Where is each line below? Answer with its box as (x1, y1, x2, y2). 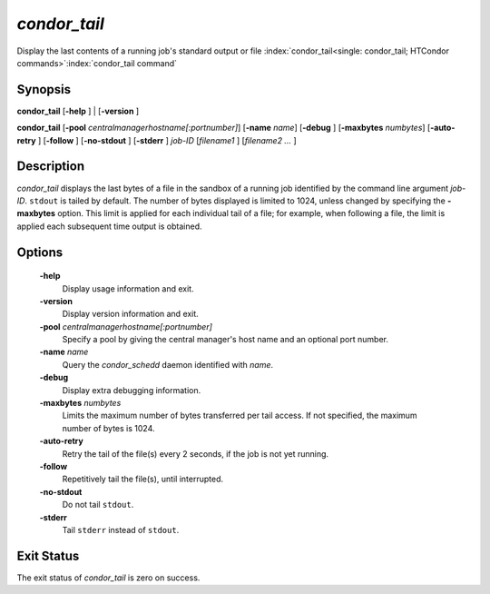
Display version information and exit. (62, 309, 199, 320)
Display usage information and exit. (62, 282, 194, 294)
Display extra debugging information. (62, 384, 201, 395)
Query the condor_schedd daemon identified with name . (62, 359, 274, 370)
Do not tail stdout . (62, 500, 134, 510)
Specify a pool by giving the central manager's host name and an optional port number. (62, 334, 389, 345)
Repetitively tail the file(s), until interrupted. (62, 473, 224, 485)
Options (16, 244, 64, 260)
